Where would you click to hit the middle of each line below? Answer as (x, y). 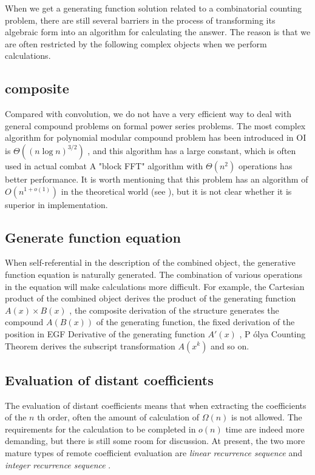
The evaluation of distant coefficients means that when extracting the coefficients (156, 405)
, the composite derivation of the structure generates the (174, 310)
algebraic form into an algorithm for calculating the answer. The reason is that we (158, 32)
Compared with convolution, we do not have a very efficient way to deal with (148, 114)
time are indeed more (265, 429)
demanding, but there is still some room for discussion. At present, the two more (155, 441)
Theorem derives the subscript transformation (90, 345)
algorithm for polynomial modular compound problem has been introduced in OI (156, 137)
